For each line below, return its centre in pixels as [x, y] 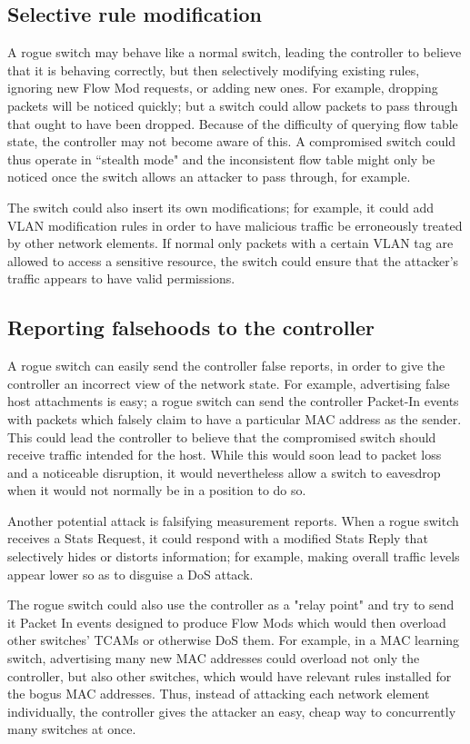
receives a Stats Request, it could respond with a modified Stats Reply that [218, 538]
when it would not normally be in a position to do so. [157, 490]
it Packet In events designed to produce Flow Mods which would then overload [227, 622]
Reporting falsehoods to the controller [191, 327]
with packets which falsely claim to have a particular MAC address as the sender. [235, 418]
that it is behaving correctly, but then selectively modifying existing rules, [214, 69]
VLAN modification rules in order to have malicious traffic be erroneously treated [235, 225]
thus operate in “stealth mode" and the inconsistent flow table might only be [221, 159]
